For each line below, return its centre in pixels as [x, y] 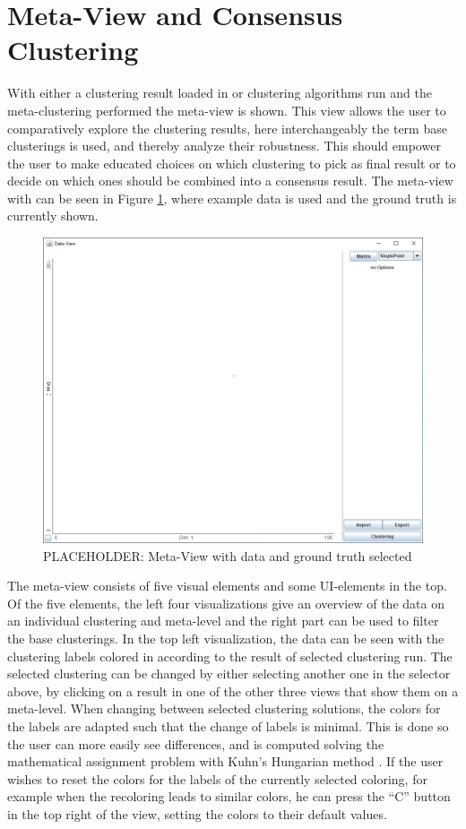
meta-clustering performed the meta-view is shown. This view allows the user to [227, 110]
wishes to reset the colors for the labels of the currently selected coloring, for [217, 778]
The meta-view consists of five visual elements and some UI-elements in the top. [227, 586]
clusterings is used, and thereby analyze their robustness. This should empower [224, 146]
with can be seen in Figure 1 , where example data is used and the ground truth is [232, 198]
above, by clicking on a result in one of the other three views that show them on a [233, 691]
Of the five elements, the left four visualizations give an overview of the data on [226, 603]
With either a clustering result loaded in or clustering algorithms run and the [220, 93]
